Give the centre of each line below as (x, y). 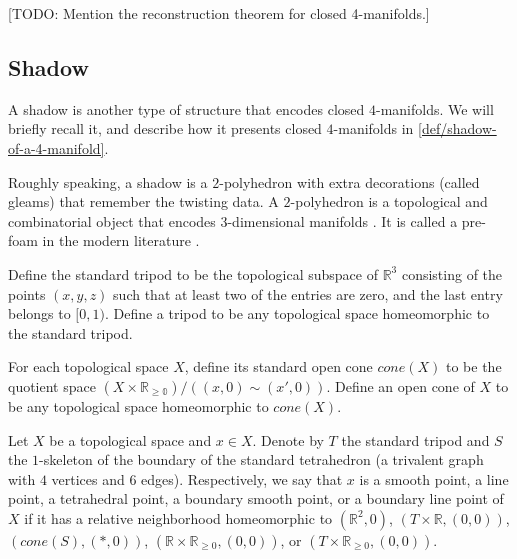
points (27, 293)
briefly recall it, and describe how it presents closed (165, 128)
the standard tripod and (415, 439)
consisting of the (452, 273)
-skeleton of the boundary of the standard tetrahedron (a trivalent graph (261, 459)
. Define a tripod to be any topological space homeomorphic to (297, 313)
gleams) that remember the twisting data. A (143, 201)
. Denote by (288, 439)
